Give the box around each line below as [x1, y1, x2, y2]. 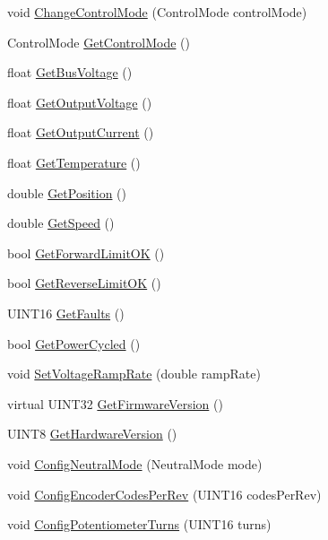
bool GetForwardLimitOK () [7, 243, 165, 262]
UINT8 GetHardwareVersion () [7, 424, 177, 443]
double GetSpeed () [7, 213, 115, 232]
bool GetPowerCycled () [7, 334, 141, 353]
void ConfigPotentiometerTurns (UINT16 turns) [7, 515, 272, 534]
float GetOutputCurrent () [7, 123, 154, 142]
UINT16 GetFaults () [7, 303, 125, 322]
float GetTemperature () [7, 152, 141, 171]
